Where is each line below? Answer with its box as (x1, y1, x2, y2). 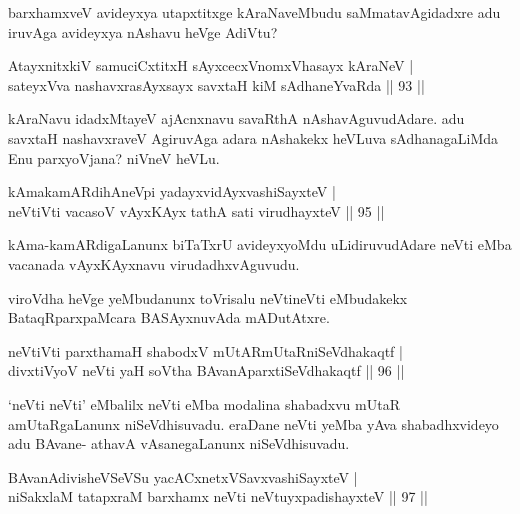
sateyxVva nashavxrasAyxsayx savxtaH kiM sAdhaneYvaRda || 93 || (8, 74, 425, 95)
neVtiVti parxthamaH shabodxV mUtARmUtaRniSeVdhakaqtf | (8, 340, 403, 361)
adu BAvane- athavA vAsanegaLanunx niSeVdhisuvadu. (8, 433, 350, 454)
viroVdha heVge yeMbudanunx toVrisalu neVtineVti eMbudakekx (8, 287, 408, 308)
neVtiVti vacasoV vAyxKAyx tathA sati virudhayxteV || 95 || (8, 200, 385, 221)
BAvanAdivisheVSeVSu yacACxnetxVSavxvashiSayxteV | (8, 466, 358, 487)
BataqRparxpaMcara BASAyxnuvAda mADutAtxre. (8, 307, 330, 328)
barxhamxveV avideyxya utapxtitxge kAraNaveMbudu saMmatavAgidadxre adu (8, 2, 501, 22)
